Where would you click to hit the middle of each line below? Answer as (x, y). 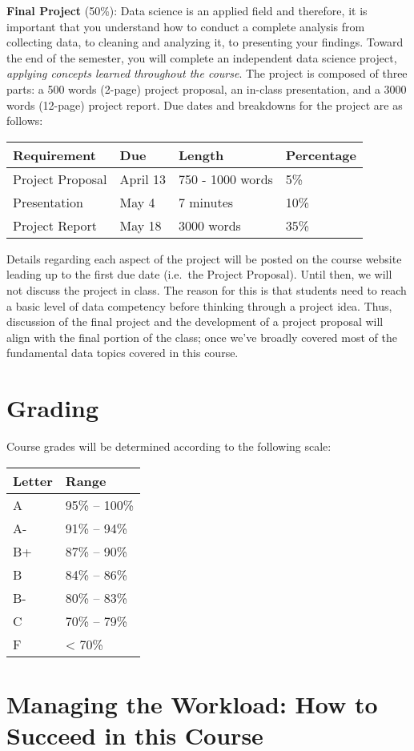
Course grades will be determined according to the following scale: (169, 446)
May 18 (141, 225)
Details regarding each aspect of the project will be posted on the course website (204, 258)
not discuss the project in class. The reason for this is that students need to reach (207, 289)
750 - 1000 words (225, 179)
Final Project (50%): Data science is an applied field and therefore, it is (187, 10)
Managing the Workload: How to (192, 703)
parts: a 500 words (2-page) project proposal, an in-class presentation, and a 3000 (207, 88)
